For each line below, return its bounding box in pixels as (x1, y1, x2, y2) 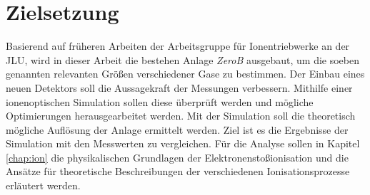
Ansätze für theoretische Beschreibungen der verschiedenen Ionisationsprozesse (6, 164, 350, 179)
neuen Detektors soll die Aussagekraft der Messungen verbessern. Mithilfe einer (6, 80, 353, 95)
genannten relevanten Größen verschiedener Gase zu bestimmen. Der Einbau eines (6, 66, 365, 81)
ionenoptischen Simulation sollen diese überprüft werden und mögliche (6, 94, 314, 109)
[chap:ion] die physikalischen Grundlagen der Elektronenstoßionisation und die (6, 149, 349, 164)
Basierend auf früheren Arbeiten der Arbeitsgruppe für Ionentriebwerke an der (6, 38, 350, 53)
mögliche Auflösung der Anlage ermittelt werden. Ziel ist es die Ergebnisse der (6, 122, 349, 137)
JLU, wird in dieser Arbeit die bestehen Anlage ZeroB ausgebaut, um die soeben (6, 52, 360, 67)
